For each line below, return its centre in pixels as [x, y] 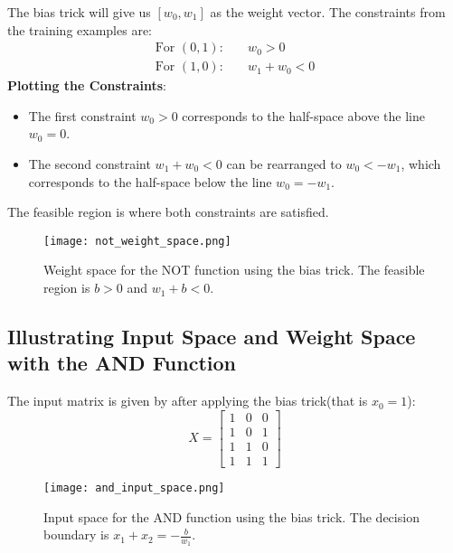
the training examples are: [80, 29]
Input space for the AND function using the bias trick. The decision [231, 516]
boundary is [76, 534]
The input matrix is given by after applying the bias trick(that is [188, 401]
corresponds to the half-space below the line [150, 181]
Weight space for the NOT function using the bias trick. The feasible [234, 270]
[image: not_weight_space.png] [137, 241]
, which [421, 164]
